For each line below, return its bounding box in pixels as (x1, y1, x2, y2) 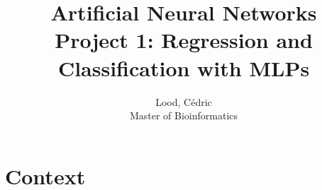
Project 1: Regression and (55, 25, 313, 54)
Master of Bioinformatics (129, 108, 238, 123)
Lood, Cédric (155, 94, 212, 109)
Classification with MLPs (57, 53, 310, 82)
